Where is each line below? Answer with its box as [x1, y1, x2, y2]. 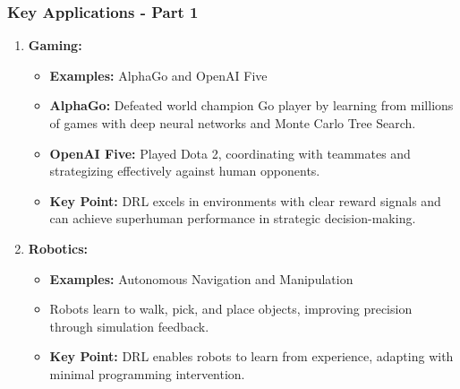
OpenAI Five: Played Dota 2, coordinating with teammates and [49, 143, 411, 162]
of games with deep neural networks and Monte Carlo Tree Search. [49, 114, 416, 132]
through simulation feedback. [49, 316, 209, 335]
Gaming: [28, 36, 82, 55]
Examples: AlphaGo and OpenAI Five [49, 65, 268, 84]
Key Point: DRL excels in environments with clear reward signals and [49, 191, 441, 210]
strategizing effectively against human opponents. [49, 161, 320, 180]
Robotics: [28, 238, 89, 257]
